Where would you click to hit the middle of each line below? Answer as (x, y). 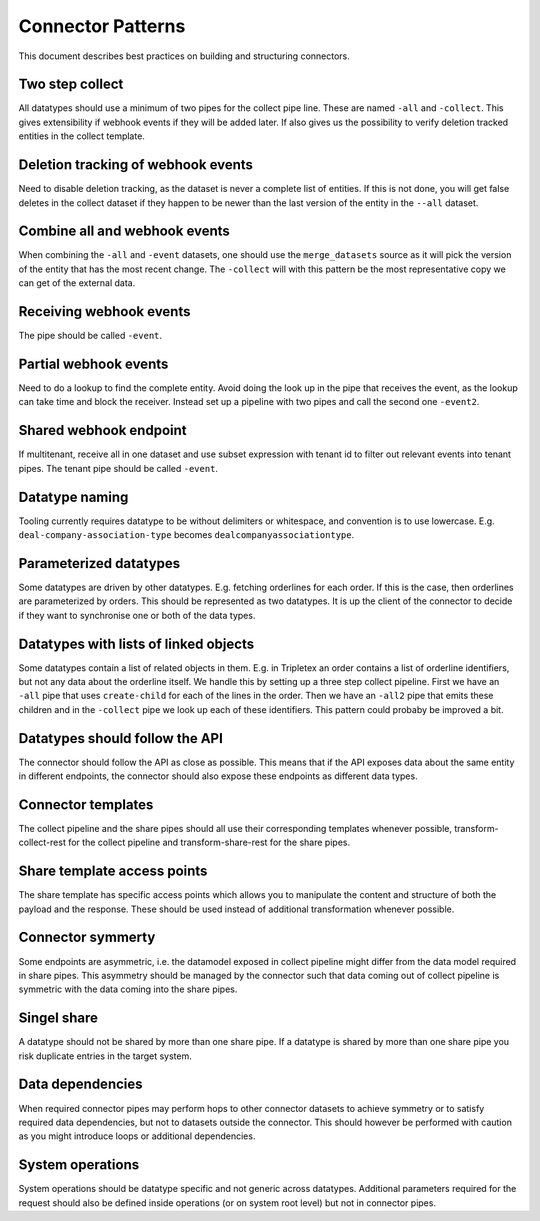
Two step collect (71, 84)
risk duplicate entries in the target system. (105, 1056)
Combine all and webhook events (124, 231)
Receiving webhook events (104, 311)
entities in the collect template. (81, 136)
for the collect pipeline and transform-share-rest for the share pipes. (209, 842)
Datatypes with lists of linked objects (136, 643)
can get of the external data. (77, 283)
